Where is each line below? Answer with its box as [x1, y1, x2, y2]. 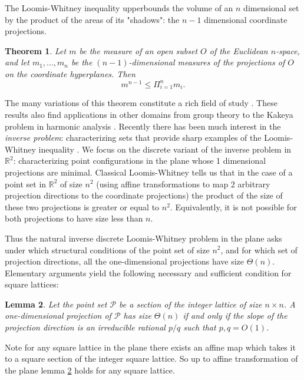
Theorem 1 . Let [5, 44, 67, 57]
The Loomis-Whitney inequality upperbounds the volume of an [5, 2, 233, 14]
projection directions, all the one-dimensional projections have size [5, 255, 244, 267]
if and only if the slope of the [183, 309, 288, 322]
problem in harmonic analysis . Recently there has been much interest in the [5, 120, 281, 132]
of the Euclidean [209, 44, 268, 57]
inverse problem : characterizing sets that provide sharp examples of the [5, 131, 262, 144]
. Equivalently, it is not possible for [170, 200, 297, 213]
